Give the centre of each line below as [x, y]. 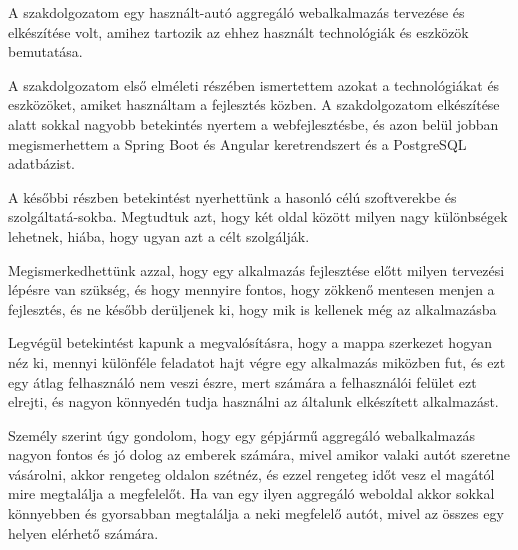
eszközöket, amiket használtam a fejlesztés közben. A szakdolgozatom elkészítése [254, 104]
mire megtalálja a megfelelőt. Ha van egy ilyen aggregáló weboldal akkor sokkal [251, 493]
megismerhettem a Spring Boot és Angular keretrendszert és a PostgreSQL [237, 143]
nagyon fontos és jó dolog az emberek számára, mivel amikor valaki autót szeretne [259, 454]
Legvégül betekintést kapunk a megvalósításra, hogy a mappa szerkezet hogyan [250, 342]
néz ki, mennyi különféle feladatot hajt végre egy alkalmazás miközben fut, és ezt [257, 361]
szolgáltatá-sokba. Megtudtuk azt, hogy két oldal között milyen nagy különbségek [258, 216]
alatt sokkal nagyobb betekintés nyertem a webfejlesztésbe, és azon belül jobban [253, 123]
